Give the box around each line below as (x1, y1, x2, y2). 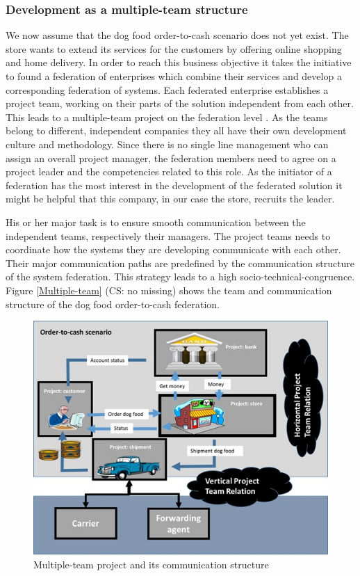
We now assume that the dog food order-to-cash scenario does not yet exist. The (6, 28, 349, 42)
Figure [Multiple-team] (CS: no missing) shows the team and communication (6, 282, 332, 297)
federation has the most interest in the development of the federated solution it (6, 177, 343, 192)
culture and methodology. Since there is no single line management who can (6, 136, 329, 151)
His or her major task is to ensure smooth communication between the (6, 214, 306, 229)
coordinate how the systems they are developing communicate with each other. (6, 242, 341, 257)
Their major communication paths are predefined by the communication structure (6, 255, 355, 270)
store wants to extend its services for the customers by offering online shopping (6, 41, 342, 56)
